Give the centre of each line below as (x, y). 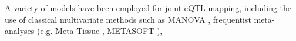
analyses (20, 31)
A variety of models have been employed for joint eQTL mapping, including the (148, 8)
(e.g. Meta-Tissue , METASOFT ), (100, 31)
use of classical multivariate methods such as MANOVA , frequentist (128, 19)
